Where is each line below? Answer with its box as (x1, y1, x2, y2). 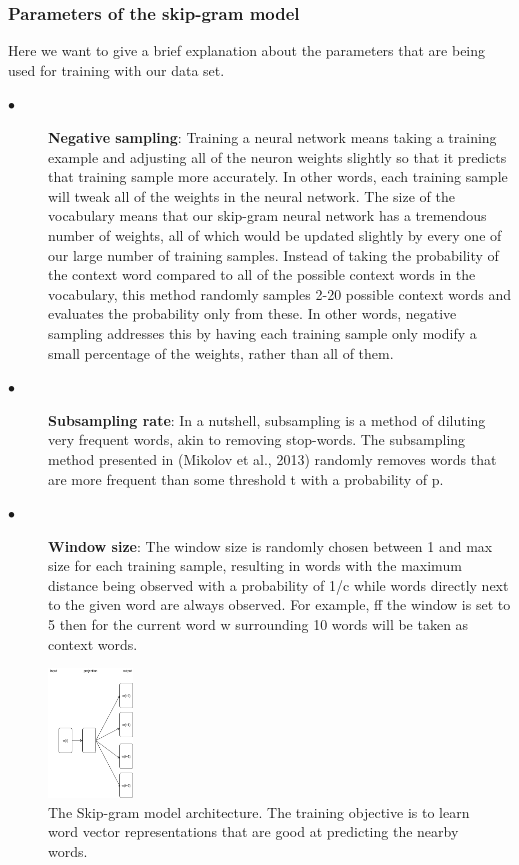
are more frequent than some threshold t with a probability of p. (48, 468, 444, 489)
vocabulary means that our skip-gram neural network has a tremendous (48, 205, 487, 226)
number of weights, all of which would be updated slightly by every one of (48, 224, 502, 245)
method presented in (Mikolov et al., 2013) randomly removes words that (48, 448, 497, 469)
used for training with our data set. (8, 59, 225, 80)
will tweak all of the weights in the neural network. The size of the (48, 185, 455, 206)
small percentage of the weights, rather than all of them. (48, 342, 394, 363)
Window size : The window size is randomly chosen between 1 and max (48, 535, 493, 556)
